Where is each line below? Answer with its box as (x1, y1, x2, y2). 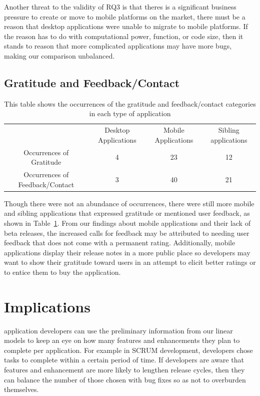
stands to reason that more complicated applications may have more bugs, (4, 41, 232, 51)
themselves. (4, 384, 39, 394)
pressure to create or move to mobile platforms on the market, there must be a (4, 11, 245, 22)
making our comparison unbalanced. (4, 50, 115, 61)
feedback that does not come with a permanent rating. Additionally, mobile (4, 237, 235, 248)
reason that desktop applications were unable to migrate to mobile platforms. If (4, 21, 248, 32)
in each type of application (89, 108, 171, 119)
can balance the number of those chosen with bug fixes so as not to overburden (4, 374, 246, 384)
